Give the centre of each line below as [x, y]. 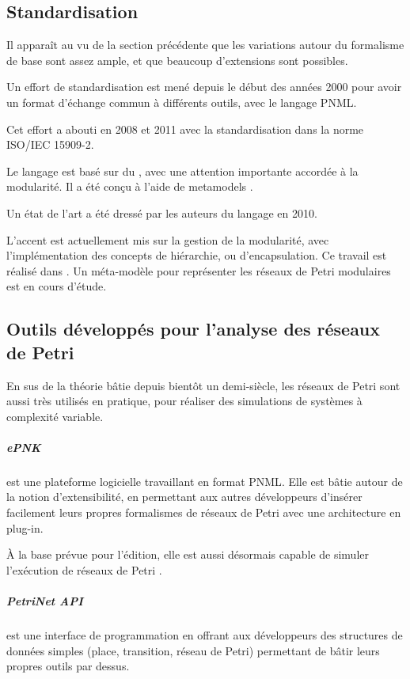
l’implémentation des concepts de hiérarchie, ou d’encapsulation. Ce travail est [197, 255]
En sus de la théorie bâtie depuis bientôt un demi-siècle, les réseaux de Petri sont [203, 385]
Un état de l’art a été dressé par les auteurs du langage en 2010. [162, 212]
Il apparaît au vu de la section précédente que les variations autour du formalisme [205, 45]
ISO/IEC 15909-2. [50, 144]
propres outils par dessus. [68, 666]
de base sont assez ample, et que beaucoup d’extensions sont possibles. [177, 60]
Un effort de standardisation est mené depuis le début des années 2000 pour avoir [204, 87]
